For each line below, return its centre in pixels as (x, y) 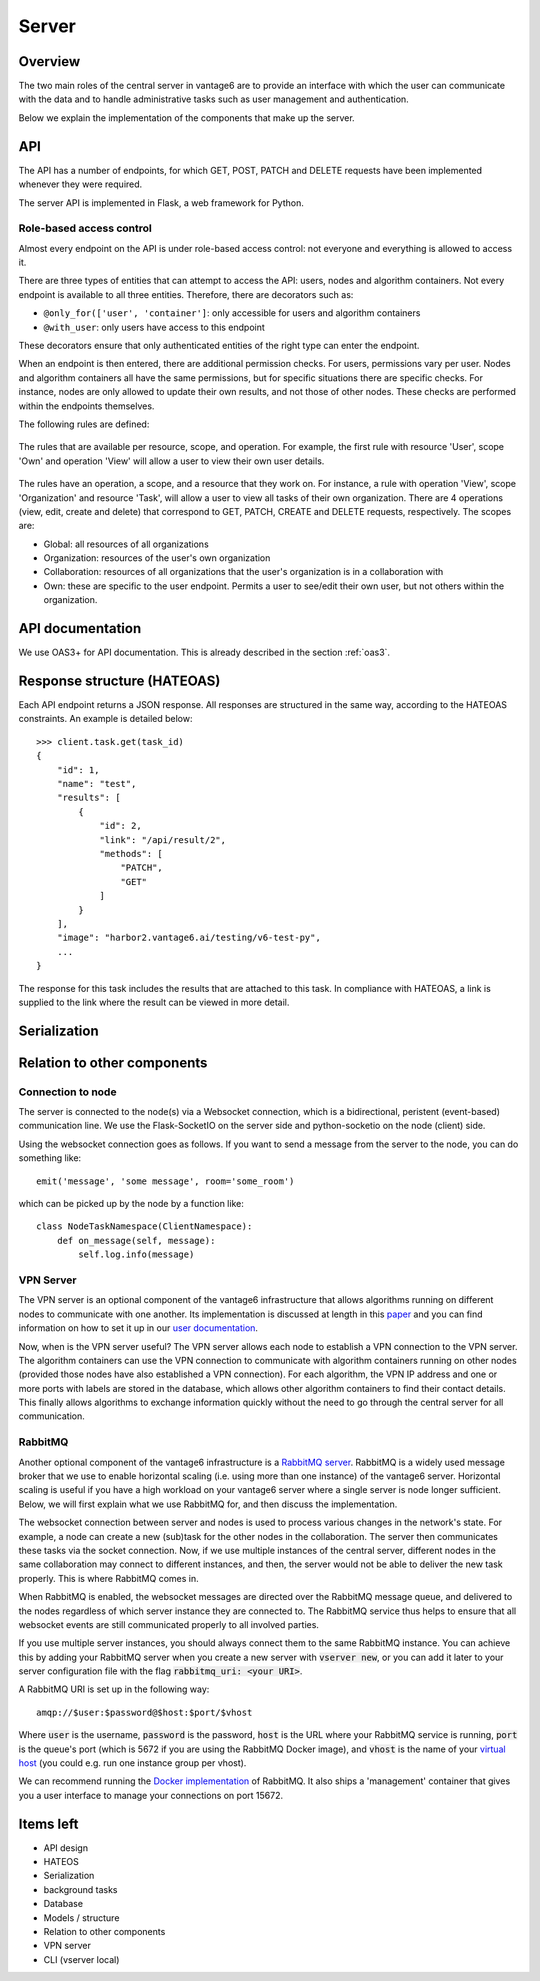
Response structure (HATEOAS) (119, 680)
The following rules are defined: (84, 424)
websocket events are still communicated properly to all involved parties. (169, 1624)
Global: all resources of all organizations (126, 544)
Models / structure (81, 1917)
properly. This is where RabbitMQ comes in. (108, 1578)
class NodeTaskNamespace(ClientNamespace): (144, 1226)
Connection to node (67, 1092)
